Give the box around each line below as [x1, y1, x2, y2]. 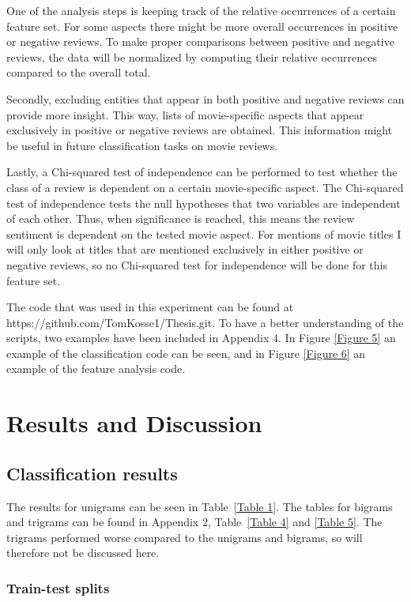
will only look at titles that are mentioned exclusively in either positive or [6, 241, 364, 258]
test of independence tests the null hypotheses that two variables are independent [6, 194, 401, 211]
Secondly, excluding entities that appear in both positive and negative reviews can [6, 90, 405, 107]
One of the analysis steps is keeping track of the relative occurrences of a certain [6, 2, 396, 18]
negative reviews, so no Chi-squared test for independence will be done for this [6, 256, 387, 273]
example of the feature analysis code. [6, 360, 186, 377]
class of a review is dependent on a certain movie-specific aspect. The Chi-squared [6, 179, 404, 195]
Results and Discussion [6, 407, 262, 439]
